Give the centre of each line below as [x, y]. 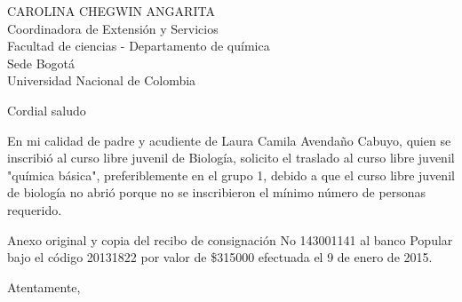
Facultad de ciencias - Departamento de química [139, 46]
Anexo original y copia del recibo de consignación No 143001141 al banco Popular [230, 239]
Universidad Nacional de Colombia [102, 80]
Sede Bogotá [41, 63]
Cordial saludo [47, 110]
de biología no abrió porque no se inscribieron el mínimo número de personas [217, 192]
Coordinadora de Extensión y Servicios [113, 28]
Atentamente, [44, 286]
